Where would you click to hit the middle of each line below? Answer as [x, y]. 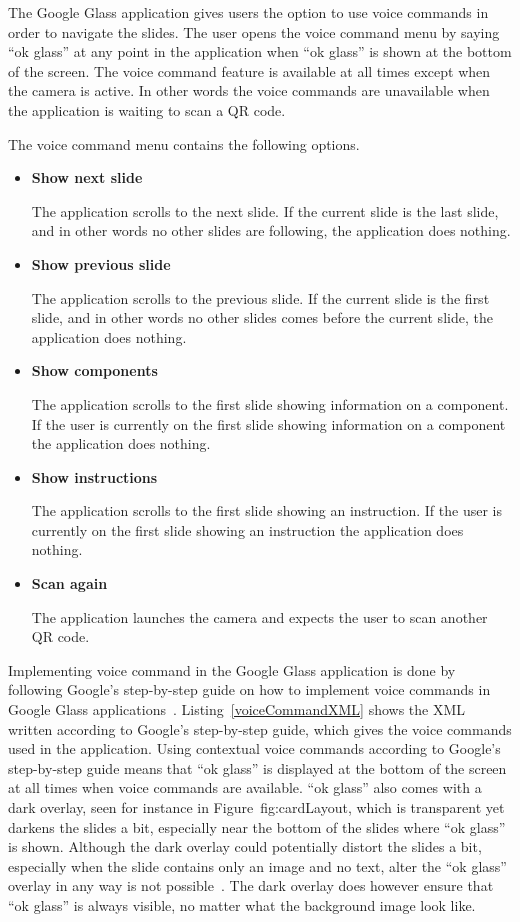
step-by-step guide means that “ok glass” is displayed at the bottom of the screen [257, 767]
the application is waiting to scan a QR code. [147, 109]
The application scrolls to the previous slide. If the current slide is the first [260, 297]
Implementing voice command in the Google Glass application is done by [232, 669]
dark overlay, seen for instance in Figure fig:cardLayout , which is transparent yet [256, 807]
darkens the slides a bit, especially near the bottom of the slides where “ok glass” [257, 826]
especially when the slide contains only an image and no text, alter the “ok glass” [257, 865]
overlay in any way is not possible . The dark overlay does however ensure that [251, 885]
